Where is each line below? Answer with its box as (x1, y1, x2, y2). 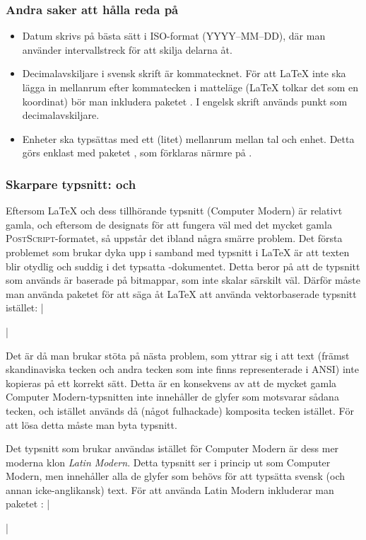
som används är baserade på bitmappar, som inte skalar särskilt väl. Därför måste (6, 272, 360, 287)
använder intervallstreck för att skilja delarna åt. (22, 42, 232, 57)
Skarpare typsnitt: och (6, 175, 136, 193)
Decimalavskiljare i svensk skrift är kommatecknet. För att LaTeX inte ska (22, 66, 346, 81)
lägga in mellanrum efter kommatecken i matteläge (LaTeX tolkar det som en (22, 80, 358, 94)
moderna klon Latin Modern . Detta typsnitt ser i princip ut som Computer (6, 454, 331, 469)
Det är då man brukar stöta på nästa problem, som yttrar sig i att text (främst (6, 347, 350, 362)
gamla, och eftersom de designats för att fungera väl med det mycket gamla (6, 217, 332, 231)
